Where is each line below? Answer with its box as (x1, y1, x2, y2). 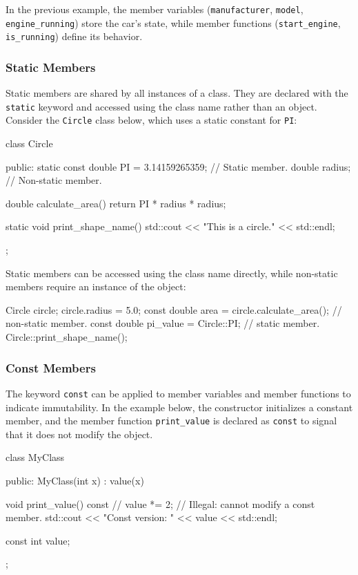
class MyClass (6, 450, 65, 464)
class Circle (6, 136, 53, 151)
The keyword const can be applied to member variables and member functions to (6, 386, 351, 400)
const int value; (6, 533, 70, 547)
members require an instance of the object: (6, 279, 186, 294)
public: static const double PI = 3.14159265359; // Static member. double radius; (6, 159, 351, 173)
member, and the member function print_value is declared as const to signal (6, 413, 337, 428)
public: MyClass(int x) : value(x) (6, 473, 144, 487)
